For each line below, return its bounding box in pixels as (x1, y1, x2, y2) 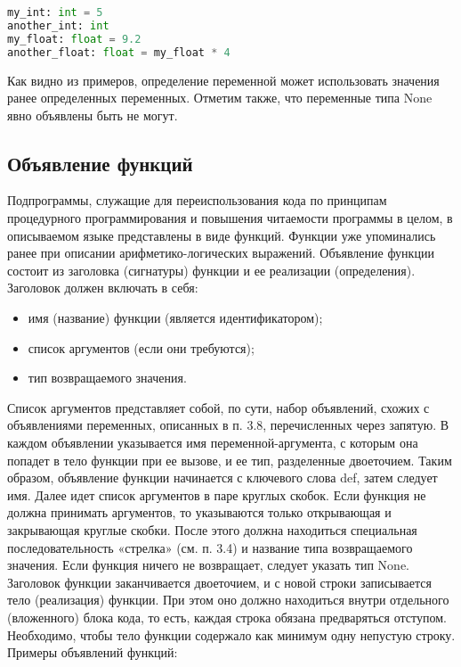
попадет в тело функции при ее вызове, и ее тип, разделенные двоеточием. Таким (7, 450, 452, 469)
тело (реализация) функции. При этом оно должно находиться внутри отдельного (7, 590, 449, 609)
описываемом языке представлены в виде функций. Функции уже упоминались (7, 226, 436, 244)
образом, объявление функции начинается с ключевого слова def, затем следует (7, 468, 438, 487)
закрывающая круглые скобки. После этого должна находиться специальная (7, 520, 417, 539)
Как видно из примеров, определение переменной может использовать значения (7, 70, 440, 89)
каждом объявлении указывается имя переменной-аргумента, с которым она (7, 433, 418, 452)
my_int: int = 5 (7, 6, 103, 19)
